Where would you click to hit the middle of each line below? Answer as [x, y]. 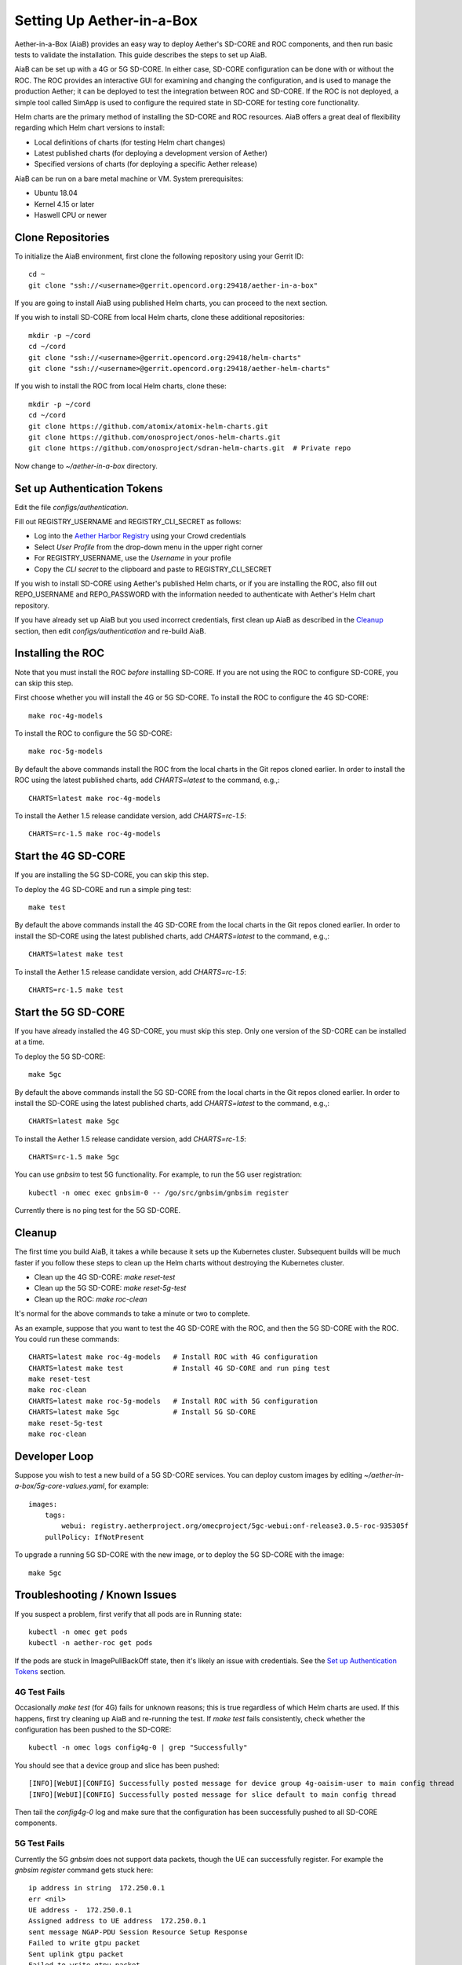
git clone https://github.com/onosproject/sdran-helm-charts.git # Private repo [190, 448]
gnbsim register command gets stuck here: [84, 1870]
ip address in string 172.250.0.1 [97, 1888]
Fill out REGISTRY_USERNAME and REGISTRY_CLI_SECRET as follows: [128, 522]
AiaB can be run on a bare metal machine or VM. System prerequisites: [129, 178]
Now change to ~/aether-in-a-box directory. [86, 466]
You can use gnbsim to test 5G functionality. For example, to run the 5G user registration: [158, 1174]
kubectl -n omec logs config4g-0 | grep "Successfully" [138, 1748]
